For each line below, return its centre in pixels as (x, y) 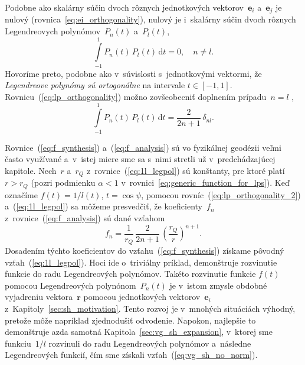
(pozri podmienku (63, 182)
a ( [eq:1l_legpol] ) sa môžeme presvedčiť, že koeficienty (104, 206)
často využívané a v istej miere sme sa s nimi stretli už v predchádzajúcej (140, 159)
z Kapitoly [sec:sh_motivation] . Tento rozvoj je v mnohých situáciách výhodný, (150, 309)
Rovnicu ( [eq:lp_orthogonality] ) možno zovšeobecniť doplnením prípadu (136, 96)
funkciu (18, 343)
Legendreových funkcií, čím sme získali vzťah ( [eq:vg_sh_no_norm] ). (131, 355)
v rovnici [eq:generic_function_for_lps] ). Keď (205, 182)
